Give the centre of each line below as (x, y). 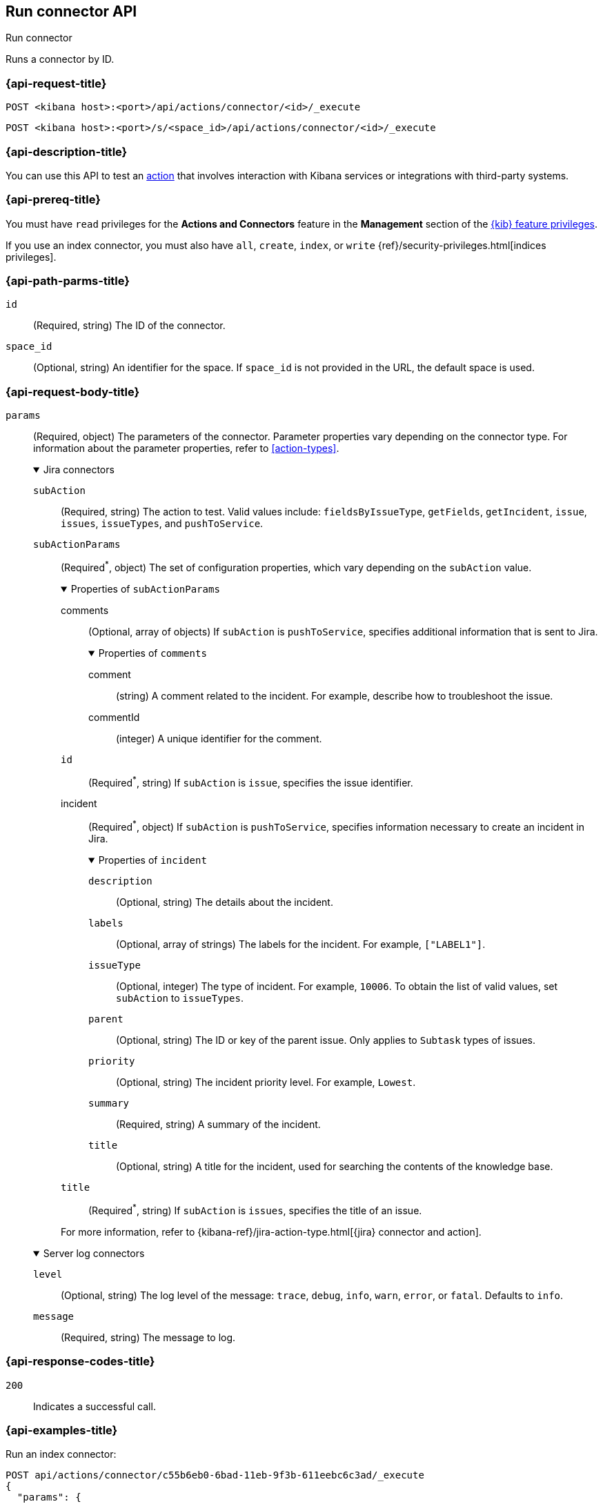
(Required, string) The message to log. (148, 1337)
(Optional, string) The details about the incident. (225, 902)
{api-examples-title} (62, 1430)
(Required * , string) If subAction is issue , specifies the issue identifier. (251, 781)
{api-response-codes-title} (80, 1362)
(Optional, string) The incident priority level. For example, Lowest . (266, 1082)
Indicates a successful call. (95, 1406)
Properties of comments (152, 653)
